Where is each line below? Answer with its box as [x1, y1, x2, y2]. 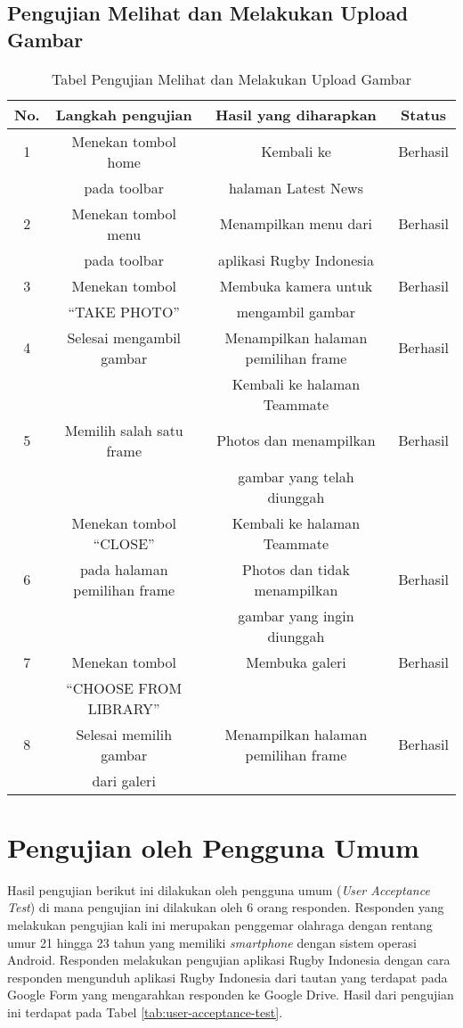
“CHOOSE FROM [66, 677, 183, 698]
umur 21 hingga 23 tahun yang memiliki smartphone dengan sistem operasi [7, 933, 417, 951]
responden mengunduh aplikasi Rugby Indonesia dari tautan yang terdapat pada [7, 967, 448, 986]
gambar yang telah [238, 465, 354, 487]
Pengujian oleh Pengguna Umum [7, 828, 419, 865]
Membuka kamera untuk [219, 275, 373, 296]
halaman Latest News [228, 177, 363, 198]
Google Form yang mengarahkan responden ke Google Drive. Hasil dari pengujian [7, 985, 454, 1004]
